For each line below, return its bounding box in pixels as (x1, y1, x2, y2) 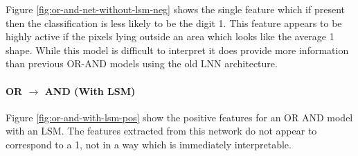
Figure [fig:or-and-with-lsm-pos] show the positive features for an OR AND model (6, 110, 353, 124)
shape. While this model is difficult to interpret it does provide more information (6, 42, 349, 57)
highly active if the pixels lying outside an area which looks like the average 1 (6, 29, 334, 44)
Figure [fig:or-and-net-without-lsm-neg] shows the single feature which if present (6, 2, 345, 16)
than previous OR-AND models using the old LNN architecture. (6, 56, 278, 71)
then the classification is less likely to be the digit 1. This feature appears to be (6, 15, 342, 30)
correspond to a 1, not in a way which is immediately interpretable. (6, 137, 292, 151)
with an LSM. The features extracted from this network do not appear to (6, 123, 317, 138)
